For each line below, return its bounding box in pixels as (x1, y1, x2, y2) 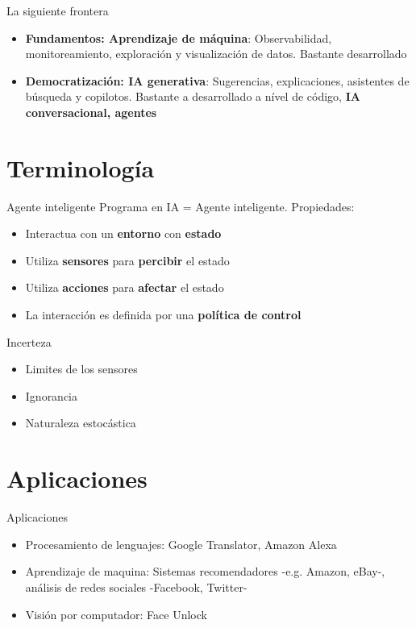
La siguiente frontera (6, 2, 109, 19)
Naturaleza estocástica (25, 414, 136, 431)
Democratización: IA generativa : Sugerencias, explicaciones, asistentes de (25, 72, 410, 89)
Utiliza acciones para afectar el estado (25, 279, 224, 296)
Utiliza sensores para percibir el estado (25, 252, 230, 268)
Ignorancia (25, 387, 78, 404)
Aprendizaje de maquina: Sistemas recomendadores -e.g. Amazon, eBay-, (25, 563, 385, 580)
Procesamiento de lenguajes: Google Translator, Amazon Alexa (25, 535, 337, 552)
